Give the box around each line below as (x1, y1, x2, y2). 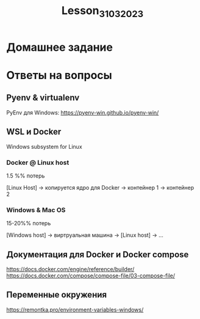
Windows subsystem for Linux (6, 143, 82, 150)
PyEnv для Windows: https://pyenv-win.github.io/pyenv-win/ (6, 108, 159, 116)
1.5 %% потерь (6, 172, 45, 179)
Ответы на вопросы (6, 68, 113, 82)
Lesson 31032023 (61, 4, 144, 20)
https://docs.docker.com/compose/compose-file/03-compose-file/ (6, 272, 176, 279)
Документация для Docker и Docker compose (6, 249, 189, 260)
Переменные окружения (6, 290, 107, 300)
